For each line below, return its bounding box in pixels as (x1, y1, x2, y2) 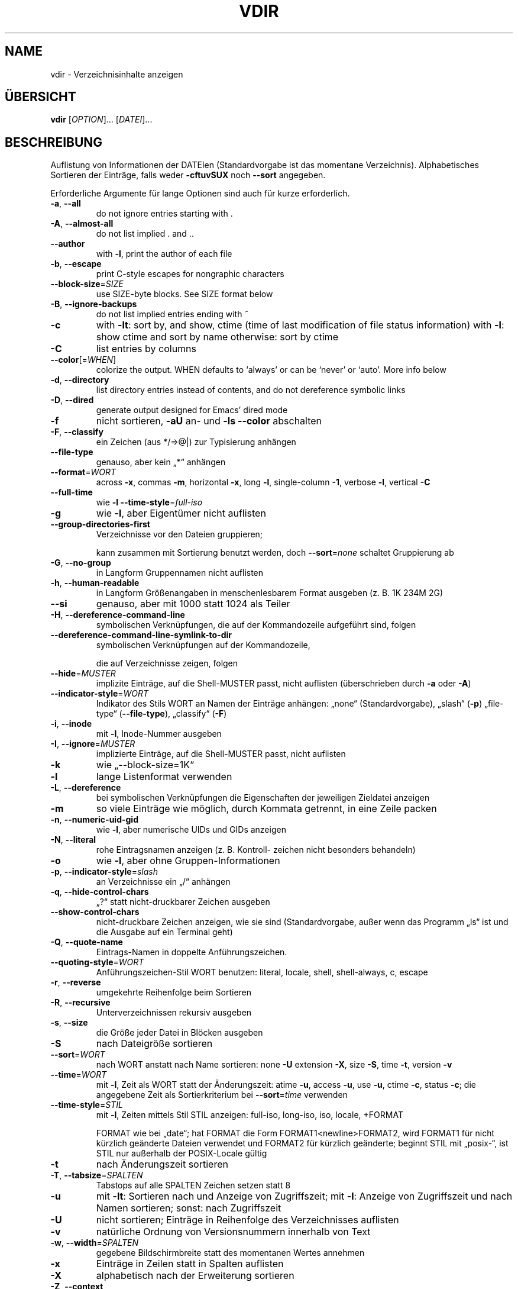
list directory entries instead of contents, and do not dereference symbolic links (96, 385, 406, 395)
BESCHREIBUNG (5, 134, 103, 150)
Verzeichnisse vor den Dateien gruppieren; (96, 529, 263, 540)
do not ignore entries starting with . (96, 208, 233, 219)
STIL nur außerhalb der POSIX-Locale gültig (96, 1148, 267, 1159)
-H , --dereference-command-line (50, 610, 185, 620)
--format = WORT (50, 467, 116, 478)
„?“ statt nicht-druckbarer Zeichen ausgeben (96, 897, 270, 907)
